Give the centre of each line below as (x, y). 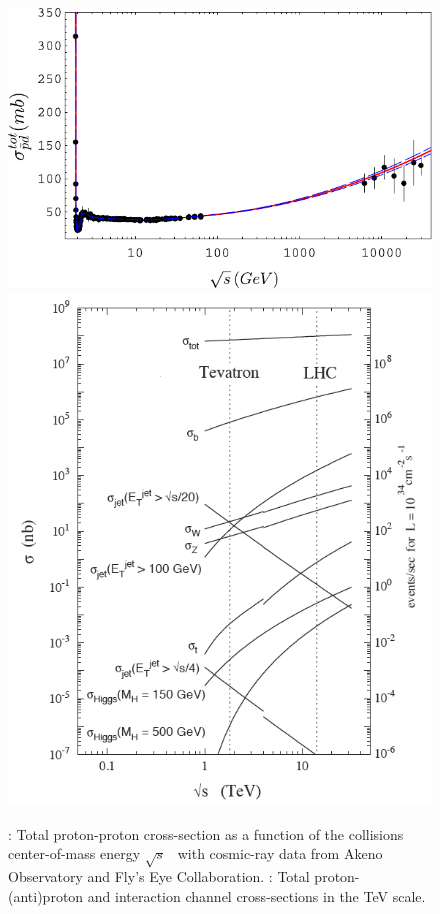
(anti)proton (46, 895)
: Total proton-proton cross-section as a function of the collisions (206, 833)
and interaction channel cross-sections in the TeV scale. (256, 895)
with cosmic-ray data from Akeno (280, 853)
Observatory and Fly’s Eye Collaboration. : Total (159, 875)
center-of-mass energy (74, 853)
